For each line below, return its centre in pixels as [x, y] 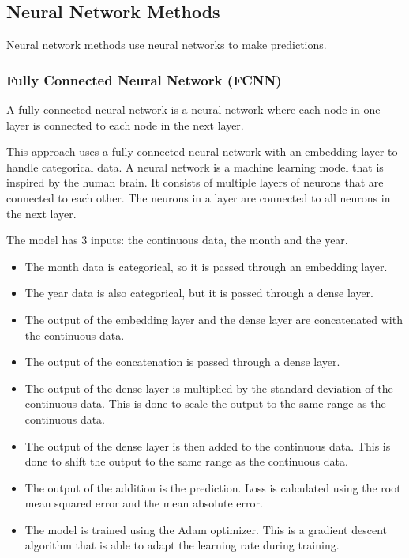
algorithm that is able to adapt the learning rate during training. [182, 545]
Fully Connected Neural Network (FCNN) [144, 79]
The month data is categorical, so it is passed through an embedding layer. [206, 266]
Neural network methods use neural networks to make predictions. [167, 45]
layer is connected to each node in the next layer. [125, 124]
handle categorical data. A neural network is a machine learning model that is [195, 166]
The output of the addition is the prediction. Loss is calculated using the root [213, 487]
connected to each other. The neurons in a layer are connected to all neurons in [199, 197]
